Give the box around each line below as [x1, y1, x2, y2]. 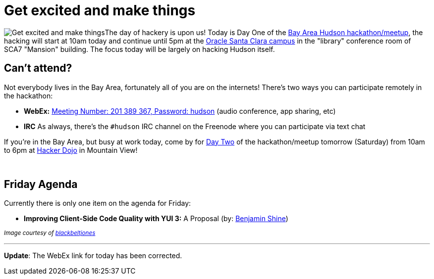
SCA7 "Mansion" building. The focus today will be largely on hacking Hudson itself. [4, 45, 275, 53]
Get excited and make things [4, 2, 196, 19]
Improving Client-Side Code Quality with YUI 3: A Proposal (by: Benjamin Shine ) [24, 214, 288, 223]
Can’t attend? [4, 62, 72, 75]
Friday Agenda [4, 178, 78, 191]
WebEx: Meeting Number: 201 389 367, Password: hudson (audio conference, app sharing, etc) [24, 106, 336, 115]
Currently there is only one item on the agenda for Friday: [4, 199, 191, 208]
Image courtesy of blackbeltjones [4, 230, 96, 237]
